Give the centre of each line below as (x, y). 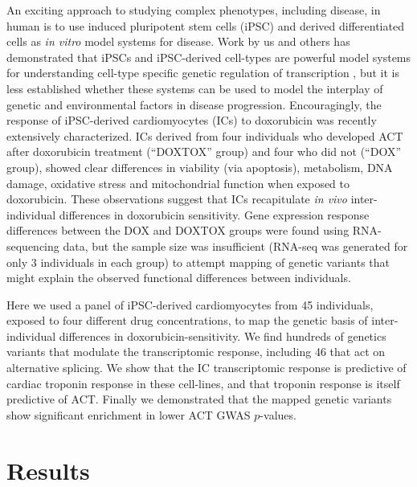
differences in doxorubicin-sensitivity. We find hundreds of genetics (223, 336)
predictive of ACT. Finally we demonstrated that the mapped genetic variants (199, 399)
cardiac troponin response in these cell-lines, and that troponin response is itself (203, 383)
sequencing (33, 246)
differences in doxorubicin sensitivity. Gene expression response (214, 214)
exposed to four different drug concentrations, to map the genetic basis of (187, 320)
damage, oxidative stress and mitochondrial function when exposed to (178, 183)
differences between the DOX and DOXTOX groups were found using (178, 230)
